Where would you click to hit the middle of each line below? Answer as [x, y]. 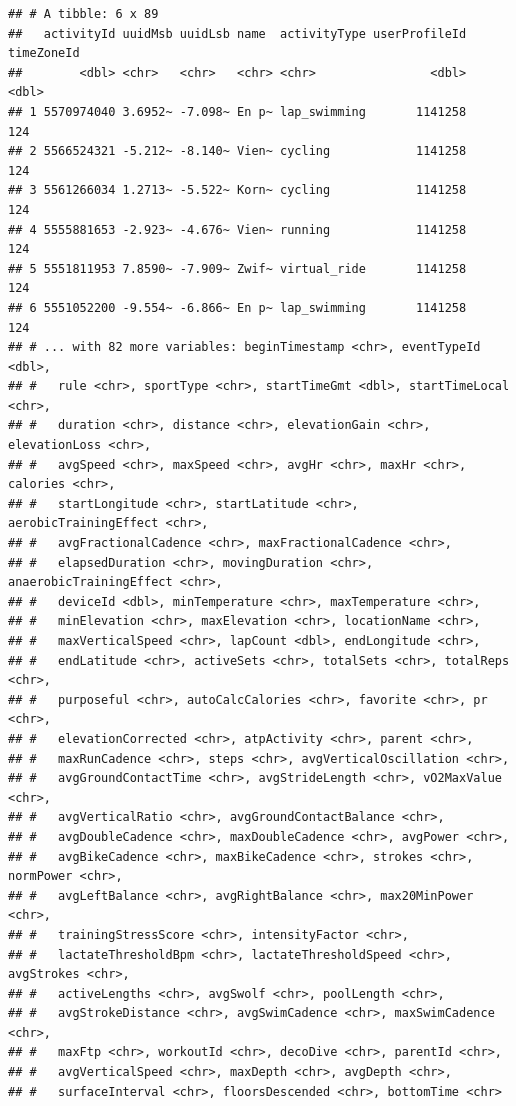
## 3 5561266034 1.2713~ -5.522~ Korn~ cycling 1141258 [237, 190]
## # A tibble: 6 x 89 [83, 14]
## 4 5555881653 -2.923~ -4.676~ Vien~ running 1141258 [237, 229]
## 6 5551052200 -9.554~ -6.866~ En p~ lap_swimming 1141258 [237, 307]
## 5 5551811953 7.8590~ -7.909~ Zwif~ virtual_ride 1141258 [237, 268]
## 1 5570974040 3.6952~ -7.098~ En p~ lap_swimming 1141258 [237, 111]
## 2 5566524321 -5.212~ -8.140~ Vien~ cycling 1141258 [237, 151]
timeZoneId [44, 53]
